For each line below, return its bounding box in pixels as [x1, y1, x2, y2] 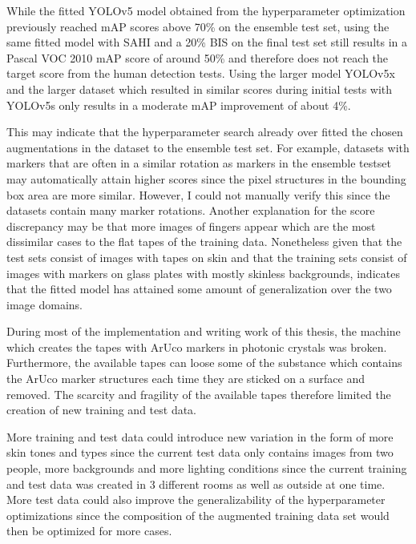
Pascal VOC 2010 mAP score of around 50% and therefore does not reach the [6, 49, 389, 66]
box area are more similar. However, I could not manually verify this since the [6, 186, 390, 203]
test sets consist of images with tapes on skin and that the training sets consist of [6, 248, 407, 265]
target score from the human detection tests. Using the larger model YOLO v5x [6, 65, 395, 82]
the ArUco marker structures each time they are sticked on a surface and [6, 370, 365, 387]
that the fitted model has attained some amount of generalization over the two [6, 280, 392, 297]
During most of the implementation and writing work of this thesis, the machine [6, 323, 401, 340]
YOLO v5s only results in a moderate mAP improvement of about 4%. [6, 96, 351, 113]
